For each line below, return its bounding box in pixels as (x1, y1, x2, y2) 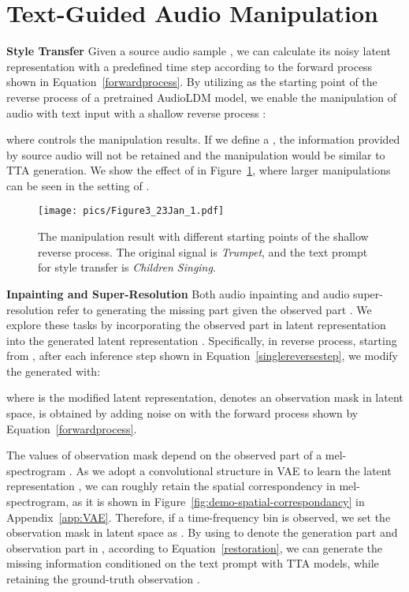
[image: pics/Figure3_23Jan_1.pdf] (38, 205, 225, 217)
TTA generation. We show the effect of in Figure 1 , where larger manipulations (6, 162, 391, 178)
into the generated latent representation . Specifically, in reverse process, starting (6, 332, 397, 348)
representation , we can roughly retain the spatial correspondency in (6, 478, 336, 494)
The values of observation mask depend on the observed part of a (6, 447, 322, 463)
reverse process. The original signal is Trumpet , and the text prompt (38, 243, 368, 260)
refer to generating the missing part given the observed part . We (57, 301, 372, 317)
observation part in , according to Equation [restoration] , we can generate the (6, 539, 383, 556)
